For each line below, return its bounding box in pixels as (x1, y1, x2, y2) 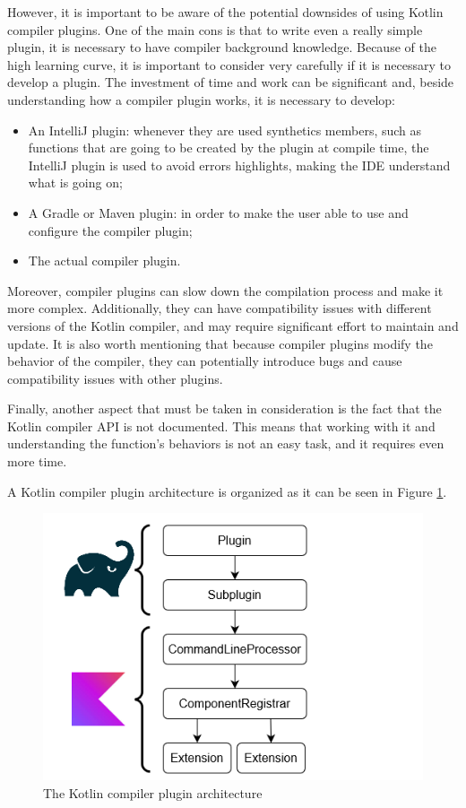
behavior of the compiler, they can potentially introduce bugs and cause (7, 352, 402, 370)
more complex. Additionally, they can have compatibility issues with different (7, 299, 432, 317)
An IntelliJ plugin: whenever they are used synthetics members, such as (28, 120, 422, 139)
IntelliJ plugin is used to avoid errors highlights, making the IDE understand (28, 155, 451, 174)
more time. (7, 452, 67, 471)
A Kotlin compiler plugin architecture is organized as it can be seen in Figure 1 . (7, 482, 447, 500)
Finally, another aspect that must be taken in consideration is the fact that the (7, 399, 442, 418)
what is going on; (28, 173, 123, 192)
